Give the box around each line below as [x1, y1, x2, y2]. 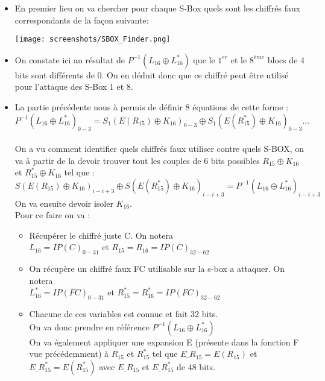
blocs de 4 [267, 53, 304, 66]
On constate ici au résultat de [14, 53, 125, 66]
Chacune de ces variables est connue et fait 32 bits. [29, 307, 218, 320]
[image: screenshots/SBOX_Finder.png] [14, 35, 171, 44]
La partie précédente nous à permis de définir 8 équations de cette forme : [14, 101, 289, 113]
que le [193, 53, 215, 66]
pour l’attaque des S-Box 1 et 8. [14, 80, 133, 93]
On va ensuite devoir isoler [14, 197, 113, 209]
